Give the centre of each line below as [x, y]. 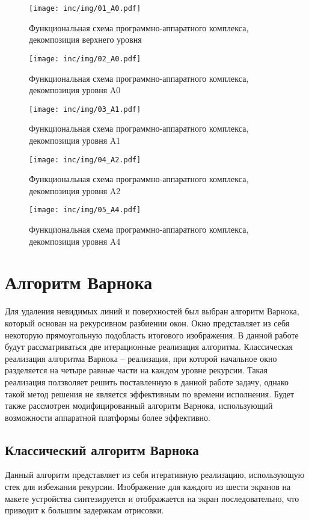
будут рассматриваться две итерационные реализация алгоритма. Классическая [149, 347]
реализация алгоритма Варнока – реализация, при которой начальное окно [141, 358]
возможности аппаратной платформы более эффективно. [108, 417]
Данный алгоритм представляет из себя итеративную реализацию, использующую [155, 475]
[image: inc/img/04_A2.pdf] [85, 160]
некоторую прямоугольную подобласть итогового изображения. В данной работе [152, 335]
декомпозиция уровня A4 [75, 241]
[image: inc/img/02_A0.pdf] [85, 59]
